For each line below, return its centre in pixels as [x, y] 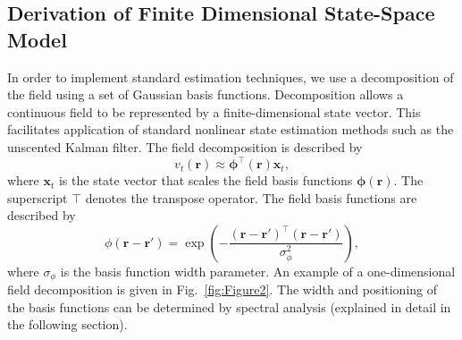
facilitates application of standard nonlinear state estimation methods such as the [231, 129]
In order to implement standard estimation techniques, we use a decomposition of [231, 76]
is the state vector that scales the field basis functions [206, 180]
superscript [38, 197]
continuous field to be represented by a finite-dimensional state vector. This [214, 111]
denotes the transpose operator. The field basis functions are [251, 197]
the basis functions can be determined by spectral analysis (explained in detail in [229, 306]
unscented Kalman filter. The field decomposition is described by [185, 146]
